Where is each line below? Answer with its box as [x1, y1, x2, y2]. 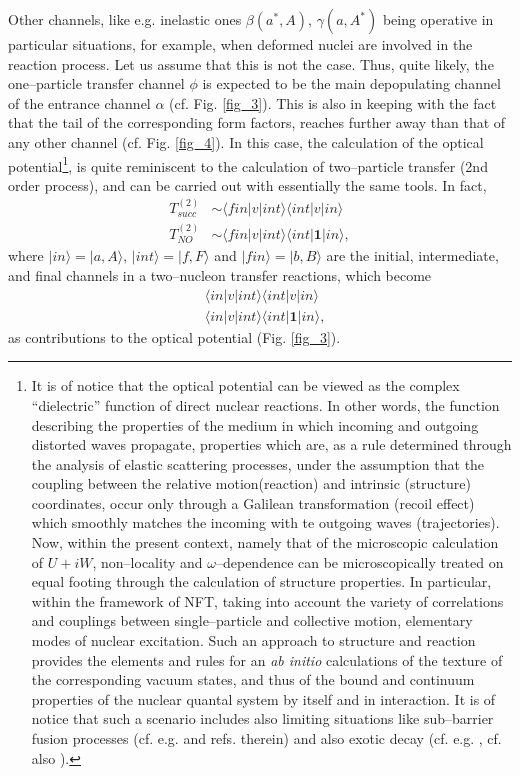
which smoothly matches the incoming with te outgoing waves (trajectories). [31, 512, 500, 533]
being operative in [382, 9, 494, 29]
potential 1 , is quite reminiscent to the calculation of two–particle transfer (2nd [8, 152, 488, 176]
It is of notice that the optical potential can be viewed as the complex [31, 375, 460, 396]
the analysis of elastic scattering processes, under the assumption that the [31, 453, 485, 474]
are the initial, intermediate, [326, 245, 499, 266]
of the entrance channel [8, 92, 151, 113]
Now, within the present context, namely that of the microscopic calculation [31, 532, 499, 553]
